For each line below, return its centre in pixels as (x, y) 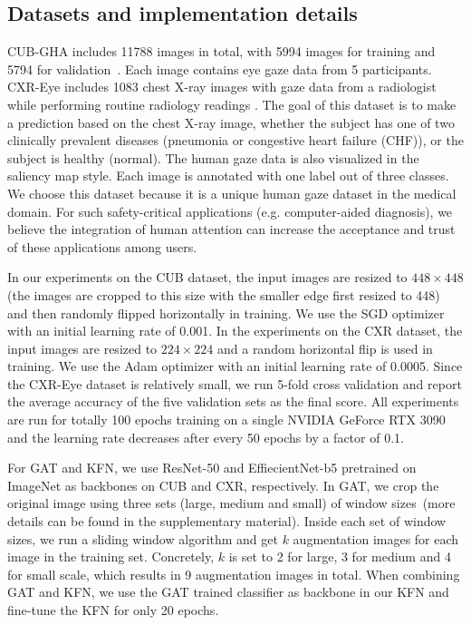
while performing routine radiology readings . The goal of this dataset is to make (232, 104)
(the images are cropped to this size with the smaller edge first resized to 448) (224, 294)
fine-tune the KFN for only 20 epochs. (113, 610)
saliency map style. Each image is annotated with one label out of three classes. (228, 176)
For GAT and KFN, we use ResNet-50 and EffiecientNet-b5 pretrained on (212, 468)
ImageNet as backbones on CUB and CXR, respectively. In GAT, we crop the (223, 485)
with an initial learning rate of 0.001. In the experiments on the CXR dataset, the (235, 331)
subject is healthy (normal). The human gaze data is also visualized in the (213, 157)
